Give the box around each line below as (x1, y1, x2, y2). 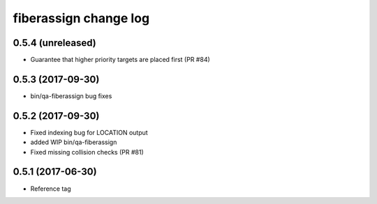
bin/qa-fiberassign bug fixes (30, 91, 112, 100)
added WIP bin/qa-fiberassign (30, 138, 117, 146)
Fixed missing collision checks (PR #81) (30, 148, 144, 156)
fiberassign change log (13, 10, 150, 26)
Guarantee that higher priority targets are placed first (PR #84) (30, 56, 211, 64)
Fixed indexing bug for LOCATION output (30, 128, 148, 136)
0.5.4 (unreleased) (13, 37, 97, 49)
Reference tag (30, 185, 71, 193)
